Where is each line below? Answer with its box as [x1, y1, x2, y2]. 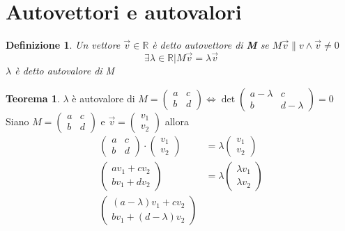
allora [164, 113, 189, 128]
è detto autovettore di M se [152, 38, 269, 52]
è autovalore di [72, 90, 135, 105]
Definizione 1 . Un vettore [6, 38, 121, 52]
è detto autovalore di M [15, 63, 115, 77]
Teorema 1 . [6, 90, 60, 105]
